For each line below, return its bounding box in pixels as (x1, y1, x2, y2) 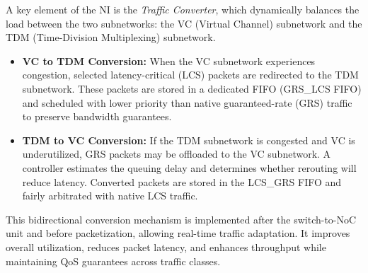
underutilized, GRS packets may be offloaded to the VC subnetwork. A (22, 146, 331, 161)
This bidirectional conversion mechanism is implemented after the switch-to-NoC (6, 211, 357, 226)
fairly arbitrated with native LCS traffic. (22, 188, 198, 203)
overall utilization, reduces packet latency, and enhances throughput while (6, 239, 326, 254)
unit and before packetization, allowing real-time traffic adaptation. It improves (6, 226, 350, 240)
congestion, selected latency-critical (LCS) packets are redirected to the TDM (22, 67, 359, 82)
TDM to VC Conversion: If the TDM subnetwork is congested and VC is (22, 132, 355, 147)
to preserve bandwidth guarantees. (22, 109, 172, 124)
